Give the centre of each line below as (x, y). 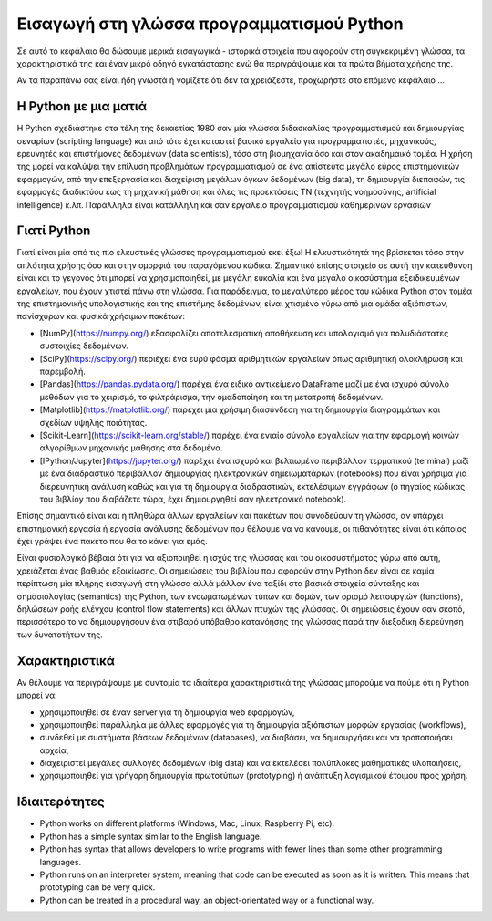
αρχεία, (54, 750)
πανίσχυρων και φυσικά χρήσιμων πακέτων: (101, 316)
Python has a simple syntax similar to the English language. (151, 836)
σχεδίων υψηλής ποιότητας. (93, 422)
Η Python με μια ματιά (82, 106)
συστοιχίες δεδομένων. (84, 346)
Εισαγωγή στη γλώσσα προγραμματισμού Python (210, 24)
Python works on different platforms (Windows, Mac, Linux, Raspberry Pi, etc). (187, 823)
